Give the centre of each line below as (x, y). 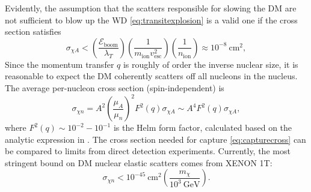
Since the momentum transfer (60, 64)
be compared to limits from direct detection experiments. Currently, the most (148, 151)
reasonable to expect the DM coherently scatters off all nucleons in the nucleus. (151, 76)
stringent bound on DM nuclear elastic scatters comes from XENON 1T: (139, 162)
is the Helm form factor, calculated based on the (203, 127)
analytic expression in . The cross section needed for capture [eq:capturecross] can (155, 139)
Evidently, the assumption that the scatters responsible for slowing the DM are (151, 8)
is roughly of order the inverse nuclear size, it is (211, 64)
